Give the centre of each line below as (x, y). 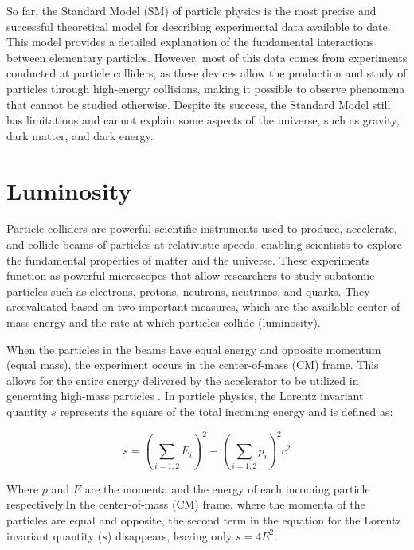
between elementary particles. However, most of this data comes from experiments (207, 57)
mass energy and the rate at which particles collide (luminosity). (164, 322)
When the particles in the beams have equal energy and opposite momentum (194, 349)
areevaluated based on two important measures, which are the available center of (203, 306)
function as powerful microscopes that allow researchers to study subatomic (191, 275)
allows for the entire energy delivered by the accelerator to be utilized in (183, 380)
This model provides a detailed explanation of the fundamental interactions (190, 42)
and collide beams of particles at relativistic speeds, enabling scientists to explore (204, 244)
